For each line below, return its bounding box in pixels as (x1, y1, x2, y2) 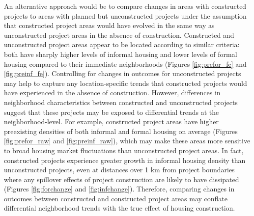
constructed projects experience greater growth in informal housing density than (4, 155, 246, 165)
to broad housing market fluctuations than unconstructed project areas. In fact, (4, 145, 244, 155)
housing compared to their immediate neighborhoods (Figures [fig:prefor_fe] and (4, 58, 247, 69)
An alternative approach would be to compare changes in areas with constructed (4, 1, 247, 11)
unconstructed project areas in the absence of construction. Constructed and (4, 29, 234, 40)
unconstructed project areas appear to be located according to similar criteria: (4, 39, 240, 50)
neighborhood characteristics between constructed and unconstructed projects (4, 97, 238, 107)
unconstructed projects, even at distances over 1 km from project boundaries (4, 164, 235, 175)
